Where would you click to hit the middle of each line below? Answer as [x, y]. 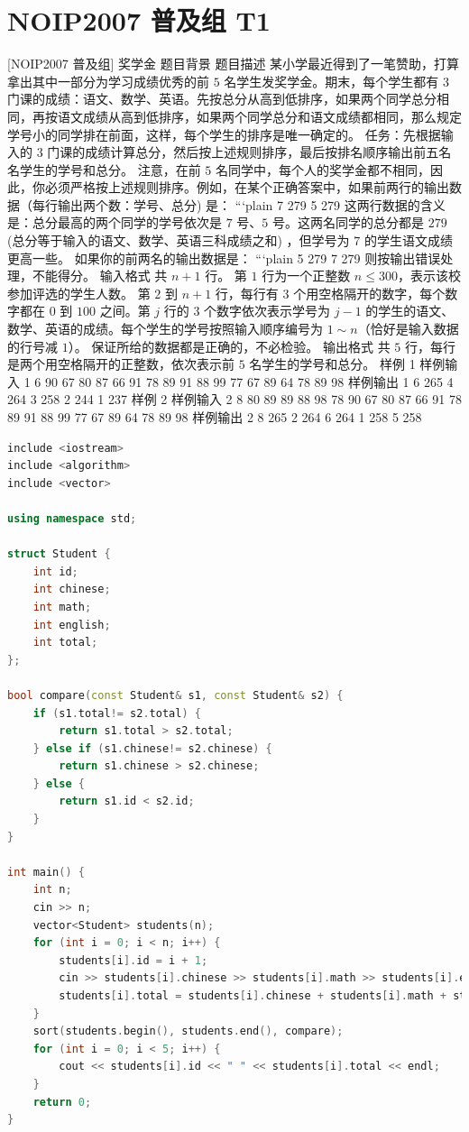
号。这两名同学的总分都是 [349, 222]
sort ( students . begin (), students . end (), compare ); [188, 1031]
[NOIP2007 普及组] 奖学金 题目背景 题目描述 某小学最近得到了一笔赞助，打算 [234, 64]
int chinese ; [72, 589]
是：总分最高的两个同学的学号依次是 [115, 222]
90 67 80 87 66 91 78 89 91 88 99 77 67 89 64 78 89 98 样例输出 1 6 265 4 [249, 381]
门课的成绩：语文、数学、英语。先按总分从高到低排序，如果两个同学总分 [222, 99]
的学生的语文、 [410, 311]
